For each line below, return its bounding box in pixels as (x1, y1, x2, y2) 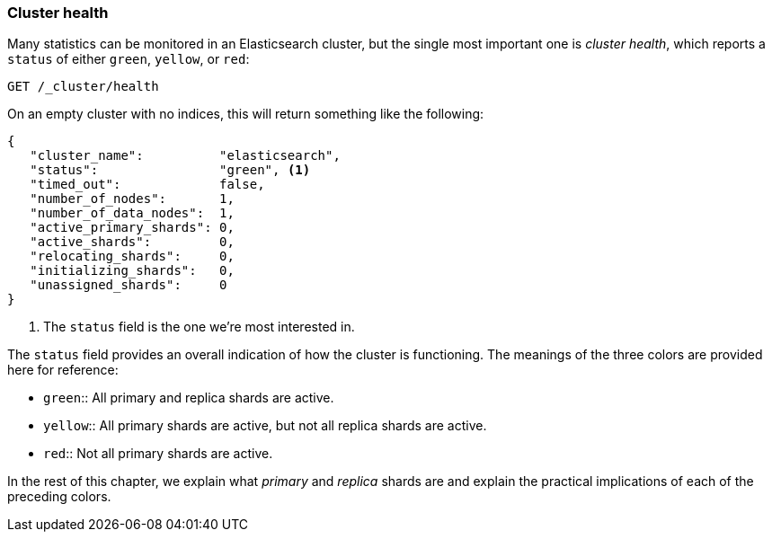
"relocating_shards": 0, (30, 249, 235, 264)
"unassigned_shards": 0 (30, 278, 227, 293)
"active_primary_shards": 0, (30, 220, 235, 235)
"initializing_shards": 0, (30, 263, 235, 278)
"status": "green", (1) (30, 163, 311, 178)
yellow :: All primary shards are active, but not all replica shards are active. (43, 418, 487, 434)
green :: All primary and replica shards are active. (43, 390, 334, 406)
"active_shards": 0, (30, 234, 235, 250)
